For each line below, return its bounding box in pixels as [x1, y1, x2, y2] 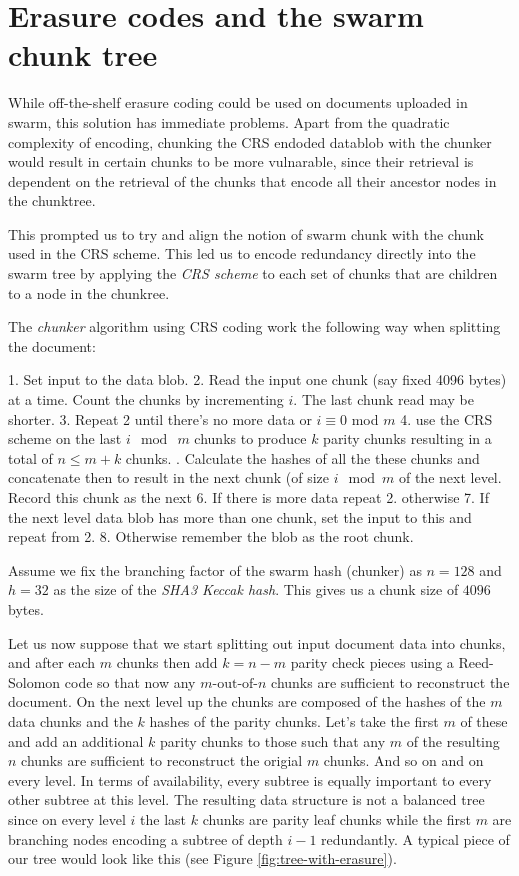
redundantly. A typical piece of [321, 828, 510, 849]
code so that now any [64, 671, 196, 692]
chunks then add [116, 652, 218, 673]
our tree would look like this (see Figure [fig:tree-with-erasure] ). [8, 848, 397, 869]
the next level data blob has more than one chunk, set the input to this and [8, 506, 472, 527]
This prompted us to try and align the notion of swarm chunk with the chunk [8, 223, 484, 244]
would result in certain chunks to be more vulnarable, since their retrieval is [8, 151, 474, 172]
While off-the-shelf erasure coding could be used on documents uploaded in [8, 92, 468, 113]
